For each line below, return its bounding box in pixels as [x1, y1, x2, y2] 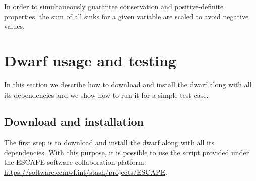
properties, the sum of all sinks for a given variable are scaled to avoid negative [4, 11, 249, 21]
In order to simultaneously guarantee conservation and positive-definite [4, 1, 224, 11]
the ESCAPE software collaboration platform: [4, 157, 146, 167]
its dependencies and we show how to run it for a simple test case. [4, 89, 209, 100]
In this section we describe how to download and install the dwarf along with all [4, 79, 252, 89]
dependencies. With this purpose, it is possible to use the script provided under [4, 147, 249, 157]
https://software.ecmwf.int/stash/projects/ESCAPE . [4, 167, 167, 177]
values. [4, 21, 25, 31]
